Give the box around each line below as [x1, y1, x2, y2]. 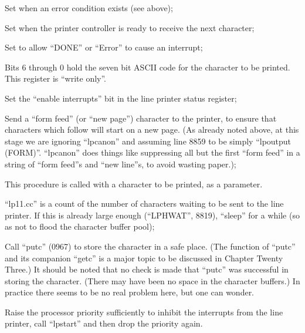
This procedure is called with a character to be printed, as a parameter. [5, 177, 263, 190]
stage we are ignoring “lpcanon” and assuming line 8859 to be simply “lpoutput [5, 134, 292, 147]
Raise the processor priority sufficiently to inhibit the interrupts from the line [5, 305, 283, 318]
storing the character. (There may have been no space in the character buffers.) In [5, 274, 300, 287]
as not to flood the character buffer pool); [5, 220, 155, 233]
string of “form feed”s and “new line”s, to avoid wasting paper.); [5, 157, 236, 170]
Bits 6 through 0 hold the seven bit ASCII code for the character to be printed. [5, 60, 290, 73]
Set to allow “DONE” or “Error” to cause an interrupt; [5, 41, 203, 53]
